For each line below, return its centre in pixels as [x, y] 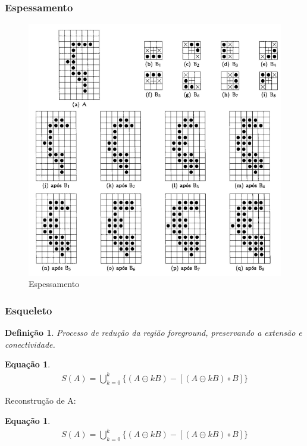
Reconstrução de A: [40, 400]
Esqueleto [29, 310]
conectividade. [30, 344]
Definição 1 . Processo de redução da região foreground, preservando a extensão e [153, 333]
